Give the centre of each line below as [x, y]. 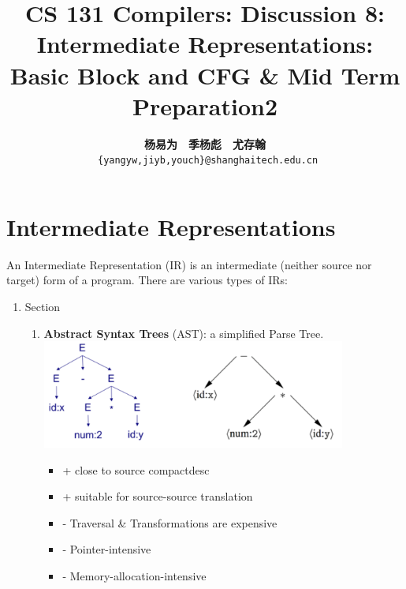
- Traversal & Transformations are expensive [170, 522]
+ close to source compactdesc [136, 469]
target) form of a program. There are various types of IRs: [147, 280]
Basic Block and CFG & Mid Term [205, 75]
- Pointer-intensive [107, 549]
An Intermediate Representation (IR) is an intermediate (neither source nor [189, 264]
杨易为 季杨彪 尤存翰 [205, 143]
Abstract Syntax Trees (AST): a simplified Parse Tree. [184, 333]
